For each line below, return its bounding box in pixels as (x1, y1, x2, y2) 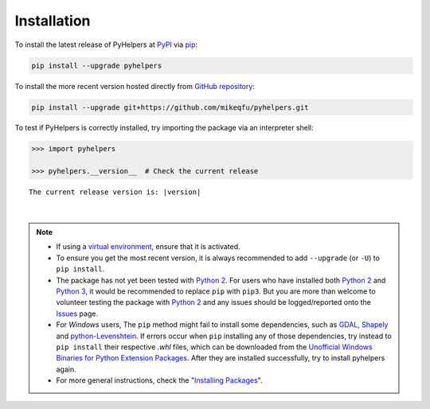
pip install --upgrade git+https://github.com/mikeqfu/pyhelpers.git (31, 103, 309, 111)
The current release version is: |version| (29, 188, 201, 197)
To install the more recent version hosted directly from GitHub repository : (14, 81, 255, 91)
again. (56, 364, 77, 374)
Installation (14, 12, 91, 29)
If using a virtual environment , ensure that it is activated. (56, 242, 240, 251)
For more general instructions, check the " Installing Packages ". (56, 376, 263, 385)
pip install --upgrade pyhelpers (31, 60, 162, 70)
